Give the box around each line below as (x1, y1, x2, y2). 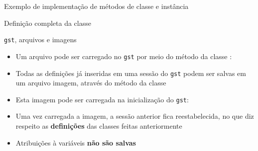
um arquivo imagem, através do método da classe (15, 77, 166, 88)
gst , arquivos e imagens (4, 34, 77, 45)
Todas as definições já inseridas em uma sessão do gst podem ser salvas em (15, 68, 246, 78)
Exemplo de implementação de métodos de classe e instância (4, 1, 189, 11)
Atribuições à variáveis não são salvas (15, 137, 136, 148)
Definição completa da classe (4, 17, 91, 28)
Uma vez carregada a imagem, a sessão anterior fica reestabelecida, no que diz (15, 111, 254, 121)
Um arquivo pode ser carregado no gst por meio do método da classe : (15, 51, 232, 61)
